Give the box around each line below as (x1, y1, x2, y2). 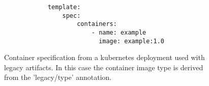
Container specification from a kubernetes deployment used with (4, 52, 205, 63)
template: (47, 4, 81, 11)
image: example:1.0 (99, 37, 164, 45)
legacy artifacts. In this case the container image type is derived (4, 62, 203, 72)
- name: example (91, 28, 146, 36)
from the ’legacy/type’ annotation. (4, 72, 112, 82)
